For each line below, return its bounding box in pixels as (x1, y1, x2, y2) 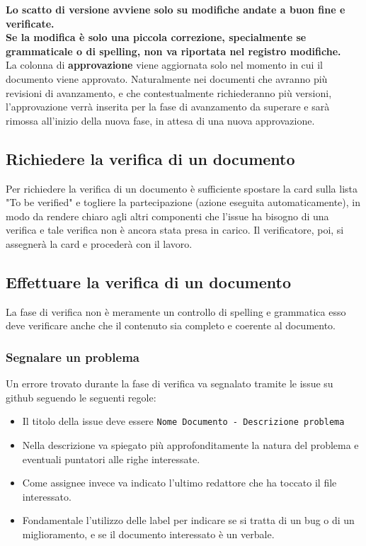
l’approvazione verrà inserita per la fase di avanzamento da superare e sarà (6, 99, 330, 114)
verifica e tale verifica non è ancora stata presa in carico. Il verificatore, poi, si (6, 222, 344, 237)
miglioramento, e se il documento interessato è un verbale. (22, 526, 275, 541)
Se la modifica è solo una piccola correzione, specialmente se (6, 30, 307, 45)
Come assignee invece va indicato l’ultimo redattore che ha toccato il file (22, 475, 337, 490)
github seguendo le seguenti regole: (6, 389, 156, 404)
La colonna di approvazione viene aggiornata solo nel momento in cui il (6, 57, 323, 72)
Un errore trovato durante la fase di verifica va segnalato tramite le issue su (6, 376, 333, 391)
